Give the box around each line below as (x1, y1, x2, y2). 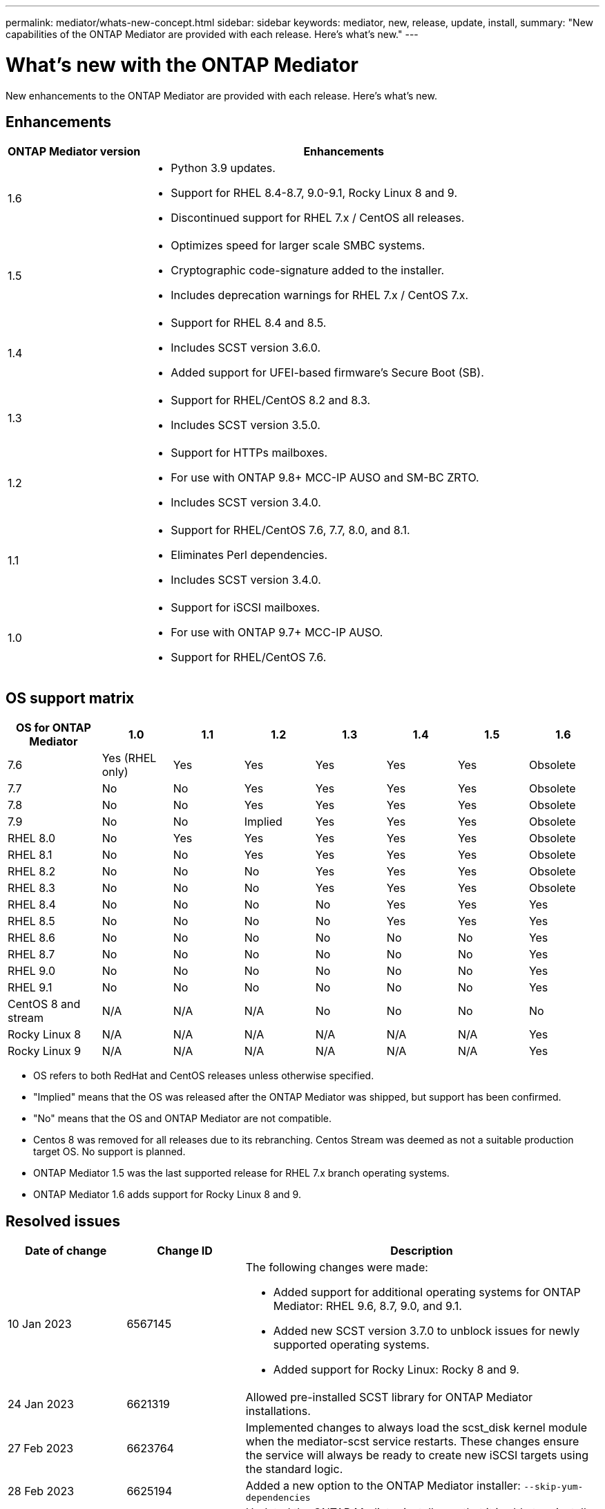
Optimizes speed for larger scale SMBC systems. (171, 238, 425, 253)
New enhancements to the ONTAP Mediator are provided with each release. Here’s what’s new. (6, 89, 437, 102)
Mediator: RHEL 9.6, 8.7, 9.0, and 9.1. (273, 1299, 462, 1313)
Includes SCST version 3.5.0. (171, 418, 320, 433)
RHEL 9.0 (8, 964, 56, 978)
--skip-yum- (524, 1481, 584, 1492)
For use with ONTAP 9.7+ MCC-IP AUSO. (171, 625, 383, 640)
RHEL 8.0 (8, 831, 56, 846)
